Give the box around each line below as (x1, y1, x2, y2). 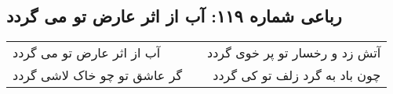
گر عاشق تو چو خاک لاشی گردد (13, 66, 183, 85)
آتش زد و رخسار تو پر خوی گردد (207, 44, 381, 62)
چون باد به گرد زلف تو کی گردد (213, 66, 381, 85)
